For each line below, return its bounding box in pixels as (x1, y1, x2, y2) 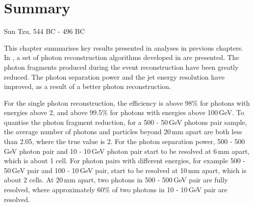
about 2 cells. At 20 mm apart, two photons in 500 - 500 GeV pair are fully (4, 175, 228, 185)
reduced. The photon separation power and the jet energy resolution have (4, 71, 225, 82)
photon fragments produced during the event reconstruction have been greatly (4, 61, 239, 72)
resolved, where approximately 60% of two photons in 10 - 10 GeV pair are (4, 184, 228, 195)
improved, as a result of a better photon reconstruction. (4, 81, 171, 91)
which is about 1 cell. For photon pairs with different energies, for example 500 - (4, 155, 246, 166)
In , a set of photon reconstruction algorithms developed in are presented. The (4, 52, 239, 62)
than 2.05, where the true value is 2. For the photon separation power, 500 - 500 (4, 136, 245, 147)
